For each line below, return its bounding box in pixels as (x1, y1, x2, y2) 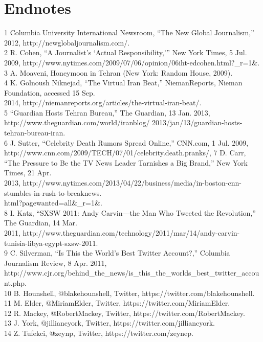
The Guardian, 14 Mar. (4, 217, 77, 228)
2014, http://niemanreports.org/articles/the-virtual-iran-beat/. (4, 97, 202, 108)
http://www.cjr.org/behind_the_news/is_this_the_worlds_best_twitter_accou (4, 267, 259, 278)
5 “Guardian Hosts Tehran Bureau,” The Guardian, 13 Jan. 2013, (4, 107, 210, 118)
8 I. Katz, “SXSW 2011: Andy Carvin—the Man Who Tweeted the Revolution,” (4, 207, 256, 218)
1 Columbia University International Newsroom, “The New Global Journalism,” (4, 27, 254, 38)
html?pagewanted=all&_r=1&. (4, 197, 102, 208)
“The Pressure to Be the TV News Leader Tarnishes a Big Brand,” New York (4, 157, 248, 168)
